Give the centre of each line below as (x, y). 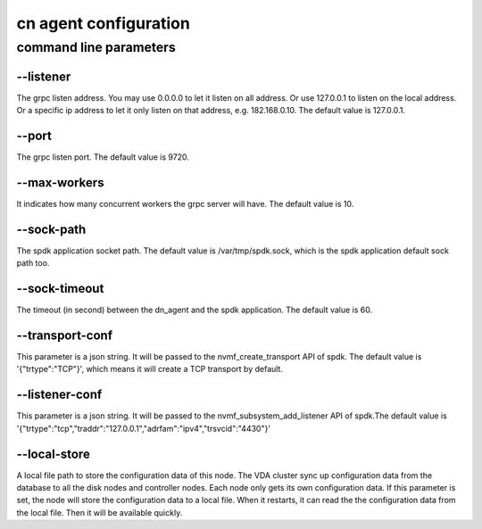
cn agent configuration (104, 23)
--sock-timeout (60, 289)
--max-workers (60, 182)
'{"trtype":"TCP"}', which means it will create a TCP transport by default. (150, 369)
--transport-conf (65, 335)
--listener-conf (59, 395)
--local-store (54, 454)
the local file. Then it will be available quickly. (100, 512)
